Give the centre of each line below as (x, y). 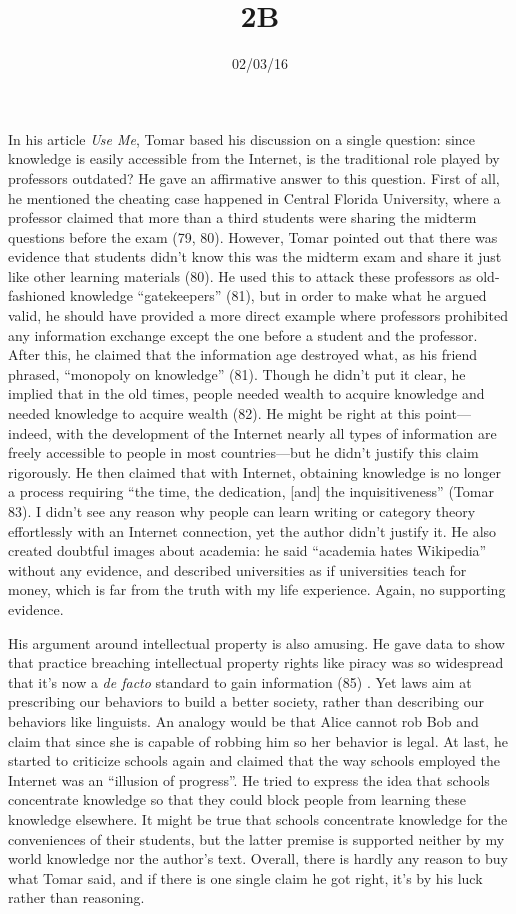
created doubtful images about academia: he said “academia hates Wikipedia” (247, 550)
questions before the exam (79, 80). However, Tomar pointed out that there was (253, 236)
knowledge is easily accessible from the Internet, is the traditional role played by (254, 158)
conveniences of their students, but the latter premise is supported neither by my (256, 838)
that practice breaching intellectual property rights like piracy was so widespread (256, 662)
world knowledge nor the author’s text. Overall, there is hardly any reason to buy (258, 858)
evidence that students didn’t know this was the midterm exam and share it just (255, 256)
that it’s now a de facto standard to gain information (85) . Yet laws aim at (240, 681)
